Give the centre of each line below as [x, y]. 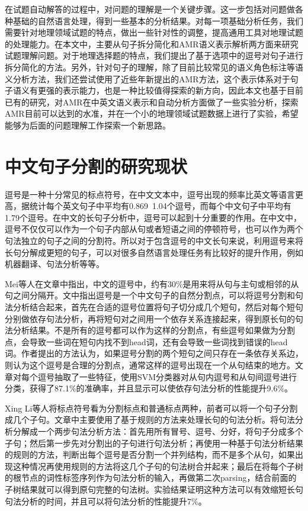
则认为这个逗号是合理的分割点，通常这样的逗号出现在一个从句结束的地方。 [150, 364]
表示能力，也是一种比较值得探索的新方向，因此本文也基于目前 [183, 90]
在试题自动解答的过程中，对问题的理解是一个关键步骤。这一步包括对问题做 [150, 9]
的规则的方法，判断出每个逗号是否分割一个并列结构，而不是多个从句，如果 [150, 454]
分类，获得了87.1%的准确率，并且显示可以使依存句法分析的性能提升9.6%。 [149, 388]
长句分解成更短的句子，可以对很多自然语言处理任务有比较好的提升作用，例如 [154, 252]
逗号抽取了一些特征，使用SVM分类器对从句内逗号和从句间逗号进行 [167, 376]
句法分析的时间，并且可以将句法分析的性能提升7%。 [106, 501]
